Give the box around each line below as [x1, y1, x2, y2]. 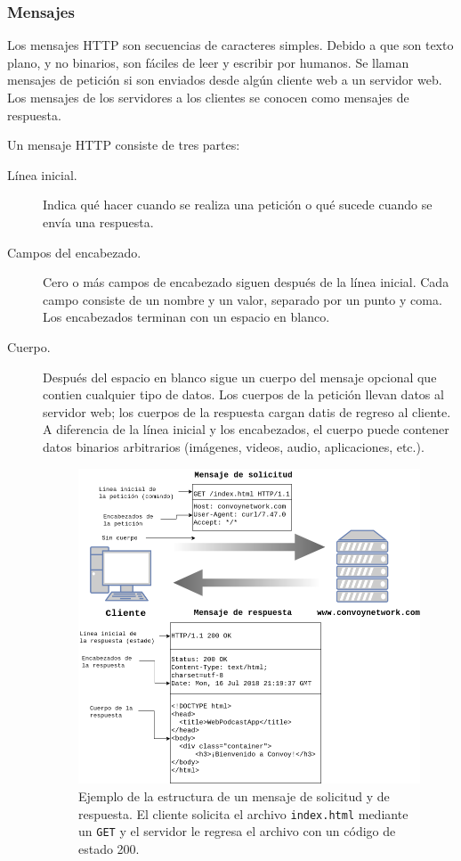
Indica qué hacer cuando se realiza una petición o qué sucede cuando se [43, 195, 433, 214]
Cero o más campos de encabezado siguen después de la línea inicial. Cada [43, 273, 449, 291]
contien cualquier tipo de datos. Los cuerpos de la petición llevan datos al [43, 385, 444, 404]
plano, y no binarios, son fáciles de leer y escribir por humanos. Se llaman [7, 53, 409, 71]
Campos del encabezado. [7, 242, 142, 261]
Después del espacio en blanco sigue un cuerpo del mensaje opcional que [43, 367, 437, 386]
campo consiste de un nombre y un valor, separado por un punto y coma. [43, 290, 442, 308]
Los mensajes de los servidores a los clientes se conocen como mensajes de [7, 88, 409, 106]
